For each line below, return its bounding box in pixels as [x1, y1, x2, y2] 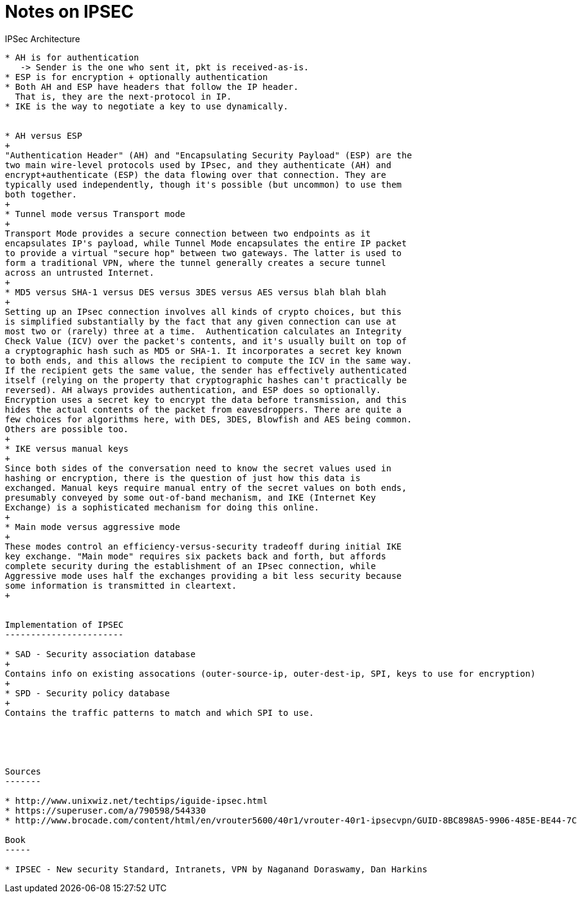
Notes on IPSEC [5, 1, 134, 22]
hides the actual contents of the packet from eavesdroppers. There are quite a [5, 404, 402, 414]
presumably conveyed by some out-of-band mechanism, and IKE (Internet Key [5, 492, 376, 502]
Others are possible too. [5, 424, 129, 434]
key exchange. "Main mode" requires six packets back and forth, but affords [5, 551, 386, 561]
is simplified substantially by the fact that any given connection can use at [5, 316, 397, 326]
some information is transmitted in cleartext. [5, 580, 237, 591]
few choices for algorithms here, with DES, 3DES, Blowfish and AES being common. [5, 414, 412, 424]
